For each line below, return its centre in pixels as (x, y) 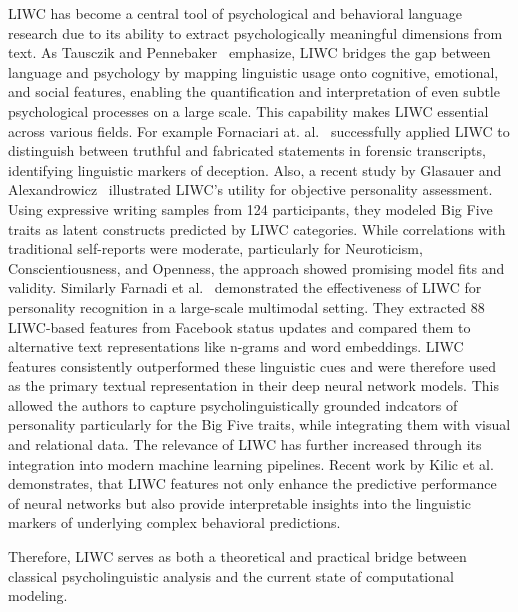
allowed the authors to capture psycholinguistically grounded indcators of (233, 404)
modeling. (38, 595)
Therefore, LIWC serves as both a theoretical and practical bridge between (237, 556)
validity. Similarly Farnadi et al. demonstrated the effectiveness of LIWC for (245, 287)
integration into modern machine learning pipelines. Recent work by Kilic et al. (251, 463)
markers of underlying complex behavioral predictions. (174, 522)
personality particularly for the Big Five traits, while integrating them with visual (259, 424)
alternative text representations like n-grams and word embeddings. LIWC (236, 346)
